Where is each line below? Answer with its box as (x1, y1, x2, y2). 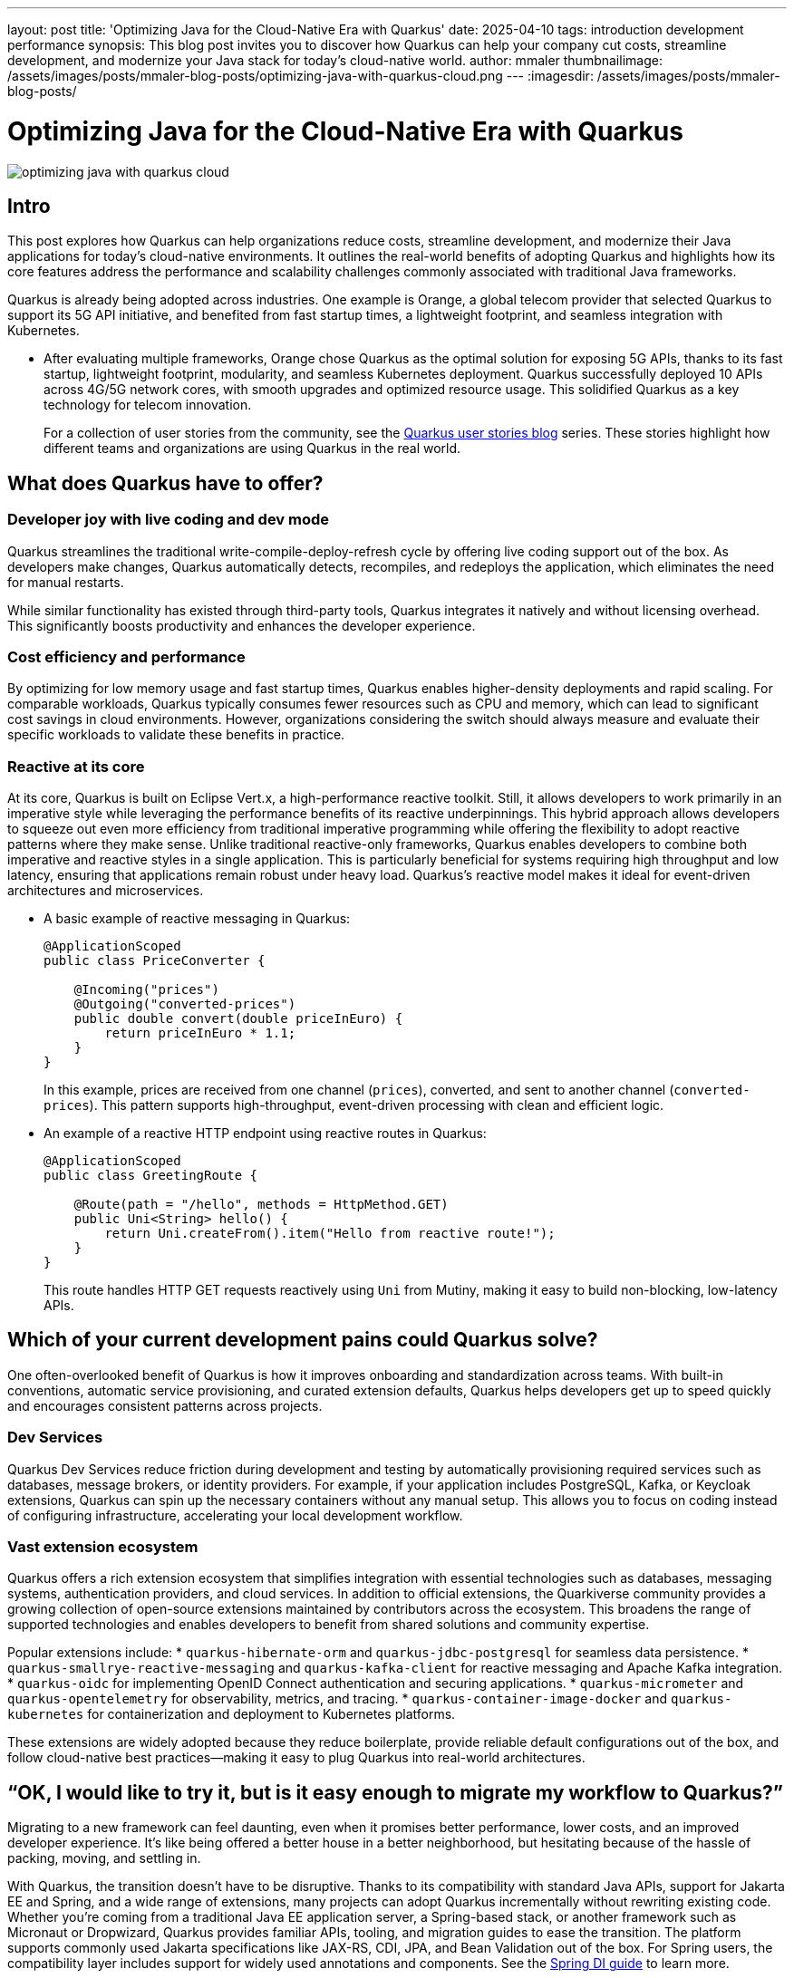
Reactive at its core (7, 757, 145, 776)
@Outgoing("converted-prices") (73, 997, 296, 1012)
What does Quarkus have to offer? (7, 471, 324, 495)
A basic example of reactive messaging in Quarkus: (44, 911, 351, 927)
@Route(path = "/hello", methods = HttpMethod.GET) (73, 1197, 449, 1212)
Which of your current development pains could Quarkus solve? (7, 1328, 598, 1352)
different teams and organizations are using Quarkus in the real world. (44, 440, 461, 457)
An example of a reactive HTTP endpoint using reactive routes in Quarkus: (44, 1125, 487, 1142)
